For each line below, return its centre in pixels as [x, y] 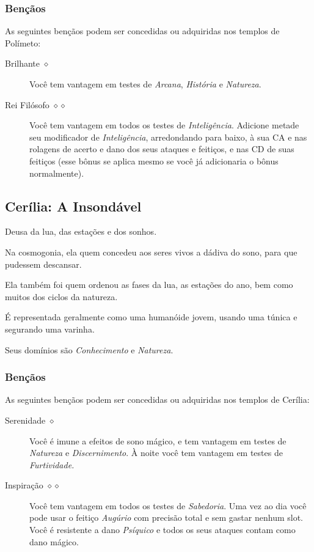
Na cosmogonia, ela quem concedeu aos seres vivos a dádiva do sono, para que [151, 252]
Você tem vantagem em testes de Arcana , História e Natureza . [145, 84]
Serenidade [25, 420]
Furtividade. [52, 464]
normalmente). [57, 173]
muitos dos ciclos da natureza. [61, 296]
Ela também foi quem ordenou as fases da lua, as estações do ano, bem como [149, 285]
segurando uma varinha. [50, 329]
